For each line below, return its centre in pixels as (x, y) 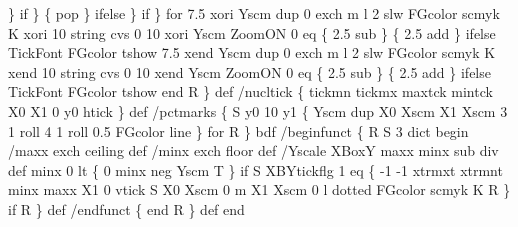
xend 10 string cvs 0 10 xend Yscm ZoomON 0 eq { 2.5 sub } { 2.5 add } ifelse (249, 71)
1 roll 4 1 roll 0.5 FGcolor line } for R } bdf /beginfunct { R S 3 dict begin (238, 130)
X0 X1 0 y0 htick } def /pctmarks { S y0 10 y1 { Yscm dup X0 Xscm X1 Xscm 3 (258, 110)
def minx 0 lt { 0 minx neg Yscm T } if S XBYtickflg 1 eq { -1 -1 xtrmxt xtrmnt (255, 169)
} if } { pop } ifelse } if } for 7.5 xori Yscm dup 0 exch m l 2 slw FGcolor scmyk (254, 13)
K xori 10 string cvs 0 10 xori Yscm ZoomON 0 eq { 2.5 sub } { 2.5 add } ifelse (252, 32)
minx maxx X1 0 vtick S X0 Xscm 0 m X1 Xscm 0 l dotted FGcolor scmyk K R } (259, 189)
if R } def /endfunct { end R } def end (126, 208)
